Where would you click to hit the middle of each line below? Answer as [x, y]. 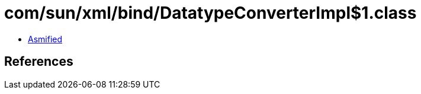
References [39, 62]
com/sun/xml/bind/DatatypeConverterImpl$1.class [210, 13]
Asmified [45, 39]
